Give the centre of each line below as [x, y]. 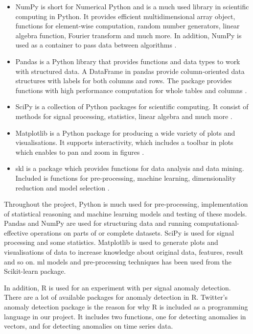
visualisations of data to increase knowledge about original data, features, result [124, 252]
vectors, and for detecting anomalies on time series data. [89, 326]
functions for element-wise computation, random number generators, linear [127, 26]
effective [16, 232]
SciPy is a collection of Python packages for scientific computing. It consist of [132, 107]
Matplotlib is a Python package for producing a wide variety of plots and [125, 132]
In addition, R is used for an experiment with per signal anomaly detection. [117, 287]
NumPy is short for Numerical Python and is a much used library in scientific [132, 6]
